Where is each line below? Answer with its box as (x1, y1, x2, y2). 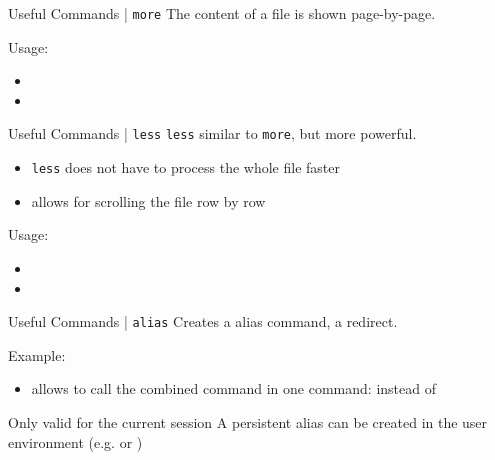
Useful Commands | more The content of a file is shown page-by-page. (8, 3, 436, 23)
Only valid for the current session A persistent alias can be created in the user (8, 411, 488, 432)
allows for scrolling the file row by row (31, 190, 266, 211)
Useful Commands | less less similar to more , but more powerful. (8, 123, 417, 144)
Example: (8, 344, 66, 365)
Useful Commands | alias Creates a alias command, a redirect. (8, 311, 398, 332)
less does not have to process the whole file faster (31, 157, 341, 178)
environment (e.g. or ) (8, 431, 143, 452)
